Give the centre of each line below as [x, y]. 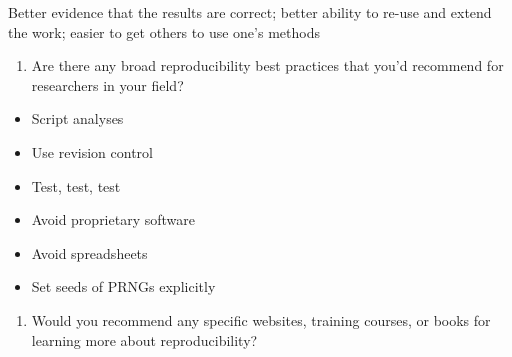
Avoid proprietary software [113, 219]
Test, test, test [76, 185]
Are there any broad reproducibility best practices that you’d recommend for [267, 65]
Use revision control [92, 151]
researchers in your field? [107, 84]
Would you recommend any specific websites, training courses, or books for [261, 319]
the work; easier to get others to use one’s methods [164, 31]
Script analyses [77, 118]
